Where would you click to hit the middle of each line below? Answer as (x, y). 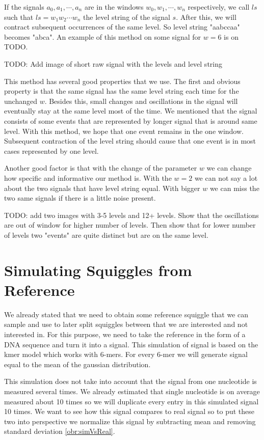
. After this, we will (206, 17)
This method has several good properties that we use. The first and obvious (122, 81)
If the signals (24, 7)
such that (19, 17)
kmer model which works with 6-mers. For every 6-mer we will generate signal (126, 354)
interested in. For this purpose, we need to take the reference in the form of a (125, 334)
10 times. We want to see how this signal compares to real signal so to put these (129, 411)
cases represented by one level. (51, 150)
